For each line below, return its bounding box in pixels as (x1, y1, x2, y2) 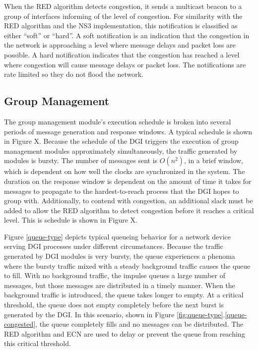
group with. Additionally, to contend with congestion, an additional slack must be (4, 195, 253, 206)
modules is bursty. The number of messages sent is (4, 155, 158, 166)
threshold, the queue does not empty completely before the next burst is (4, 299, 224, 310)
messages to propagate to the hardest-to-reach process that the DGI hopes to (4, 185, 239, 196)
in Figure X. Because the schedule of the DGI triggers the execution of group (4, 136, 239, 146)
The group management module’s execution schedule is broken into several (4, 116, 231, 126)
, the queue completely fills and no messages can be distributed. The (35, 319, 244, 329)
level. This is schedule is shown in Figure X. (4, 215, 137, 225)
